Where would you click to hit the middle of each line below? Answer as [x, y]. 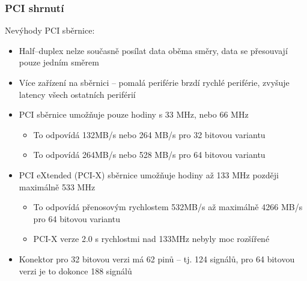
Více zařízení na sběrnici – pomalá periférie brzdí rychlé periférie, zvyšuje [154, 82]
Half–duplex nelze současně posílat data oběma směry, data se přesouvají [153, 50]
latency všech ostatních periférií [77, 94]
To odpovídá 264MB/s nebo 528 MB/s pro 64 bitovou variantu [149, 155]
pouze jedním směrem [59, 62]
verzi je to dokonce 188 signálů [75, 270]
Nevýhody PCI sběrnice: [50, 30]
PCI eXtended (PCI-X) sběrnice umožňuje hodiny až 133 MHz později [149, 174]
